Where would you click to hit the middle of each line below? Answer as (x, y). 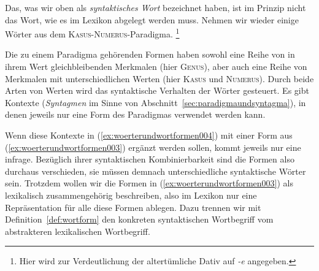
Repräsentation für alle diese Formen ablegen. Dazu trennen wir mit (133, 207)
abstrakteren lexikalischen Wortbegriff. (78, 231)
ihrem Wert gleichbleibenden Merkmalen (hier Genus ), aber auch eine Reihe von (156, 67)
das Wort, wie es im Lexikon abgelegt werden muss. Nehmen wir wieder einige (152, 19)
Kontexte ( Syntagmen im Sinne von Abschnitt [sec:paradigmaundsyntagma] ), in (156, 102)
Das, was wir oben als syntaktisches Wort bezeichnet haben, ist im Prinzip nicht (156, 7)
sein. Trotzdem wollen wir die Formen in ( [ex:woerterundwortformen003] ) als (149, 183)
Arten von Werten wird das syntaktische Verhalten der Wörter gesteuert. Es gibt (157, 90)
